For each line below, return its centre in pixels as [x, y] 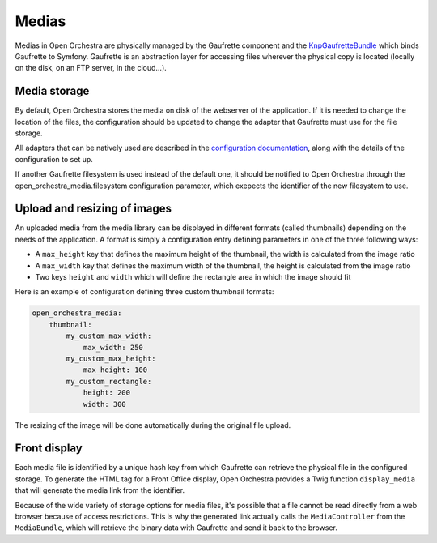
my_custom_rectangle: [109, 381]
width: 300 [105, 404]
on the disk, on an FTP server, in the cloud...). [91, 68]
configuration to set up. [54, 159]
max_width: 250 [113, 347]
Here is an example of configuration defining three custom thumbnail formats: [144, 292]
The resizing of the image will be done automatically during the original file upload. [153, 425]
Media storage [52, 91]
